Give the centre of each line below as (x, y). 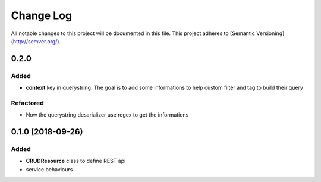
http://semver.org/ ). (37, 41)
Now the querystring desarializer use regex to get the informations (107, 115)
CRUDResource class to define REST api (76, 161)
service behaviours (49, 169)
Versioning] (270, 33)
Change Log (42, 15)
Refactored (27, 103)
